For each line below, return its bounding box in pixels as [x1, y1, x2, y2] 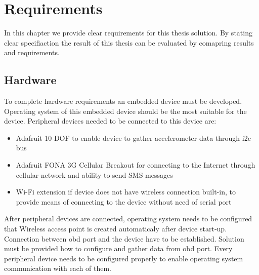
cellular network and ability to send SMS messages [16, 169, 173, 180]
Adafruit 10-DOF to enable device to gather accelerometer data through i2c [16, 132, 251, 143]
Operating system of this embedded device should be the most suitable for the [4, 105, 247, 116]
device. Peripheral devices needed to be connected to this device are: [4, 115, 217, 126]
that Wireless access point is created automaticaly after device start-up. [4, 223, 227, 234]
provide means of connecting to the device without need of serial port [16, 196, 232, 207]
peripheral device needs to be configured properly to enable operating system [4, 253, 243, 263]
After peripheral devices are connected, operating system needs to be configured [4, 213, 252, 224]
